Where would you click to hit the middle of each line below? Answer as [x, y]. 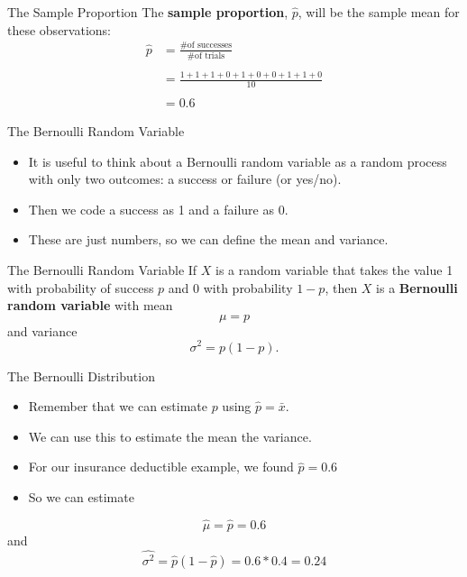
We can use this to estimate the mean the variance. [170, 436]
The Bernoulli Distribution [81, 376]
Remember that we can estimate [118, 406]
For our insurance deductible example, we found [161, 467]
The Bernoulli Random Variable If [102, 270]
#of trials [206, 55]
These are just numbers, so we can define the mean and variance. [208, 239]
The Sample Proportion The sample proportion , [148, 12]
